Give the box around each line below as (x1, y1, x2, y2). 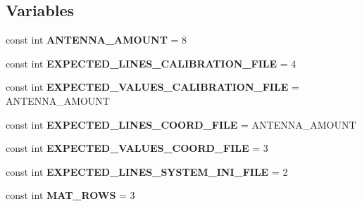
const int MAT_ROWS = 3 (6, 188, 135, 202)
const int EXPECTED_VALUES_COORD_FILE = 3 (6, 141, 268, 155)
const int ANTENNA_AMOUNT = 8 (6, 32, 187, 47)
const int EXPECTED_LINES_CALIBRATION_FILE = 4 (6, 56, 297, 70)
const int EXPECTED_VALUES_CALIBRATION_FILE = (6, 79, 299, 94)
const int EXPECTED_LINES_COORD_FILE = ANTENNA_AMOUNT (6, 117, 356, 131)
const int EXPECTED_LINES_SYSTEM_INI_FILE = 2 (6, 164, 288, 179)
